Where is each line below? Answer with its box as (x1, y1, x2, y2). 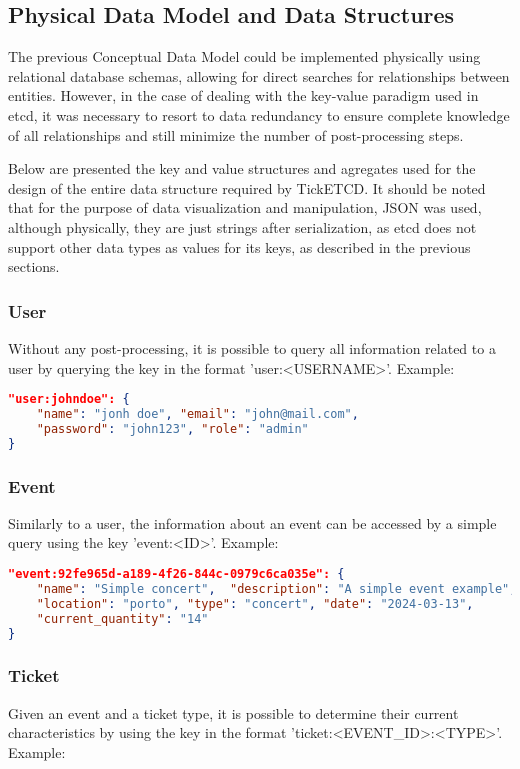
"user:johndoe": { (8, 392, 130, 407)
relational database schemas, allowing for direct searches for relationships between (8, 65, 510, 86)
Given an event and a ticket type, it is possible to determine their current (8, 702, 459, 723)
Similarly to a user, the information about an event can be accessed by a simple (8, 512, 497, 533)
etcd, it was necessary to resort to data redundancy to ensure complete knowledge (8, 104, 510, 125)
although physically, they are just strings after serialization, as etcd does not (8, 216, 477, 237)
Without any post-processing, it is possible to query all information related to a (8, 337, 496, 358)
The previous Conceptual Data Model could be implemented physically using (8, 46, 481, 67)
